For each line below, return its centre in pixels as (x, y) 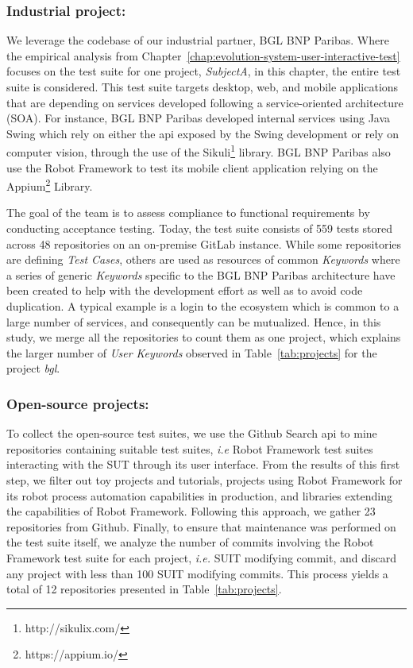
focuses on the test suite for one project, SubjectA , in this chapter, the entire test (204, 71)
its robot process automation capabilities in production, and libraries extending (199, 495)
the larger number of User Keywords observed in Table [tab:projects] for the (192, 352)
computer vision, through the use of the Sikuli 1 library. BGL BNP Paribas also (199, 151)
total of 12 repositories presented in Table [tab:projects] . (144, 589)
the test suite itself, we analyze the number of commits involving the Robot (190, 542)
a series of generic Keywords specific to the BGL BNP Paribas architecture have (201, 274)
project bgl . (33, 368)
